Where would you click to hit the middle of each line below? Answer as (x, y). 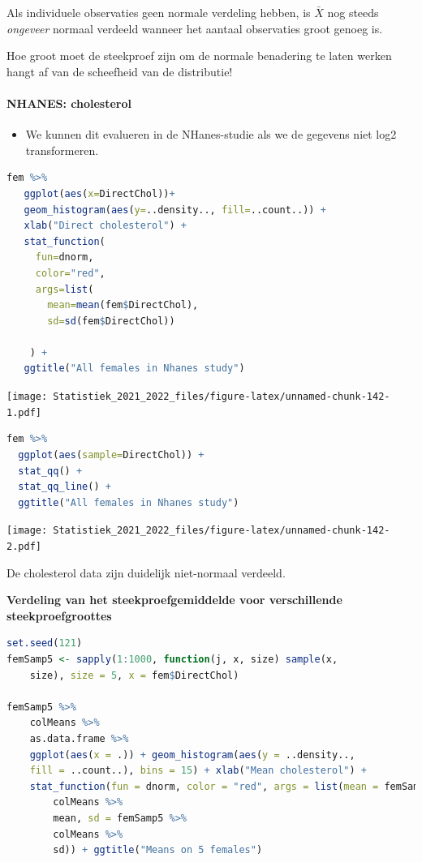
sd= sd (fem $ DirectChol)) (111, 321)
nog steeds (353, 12)
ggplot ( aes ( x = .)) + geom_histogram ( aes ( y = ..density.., (192, 755)
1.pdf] (24, 412)
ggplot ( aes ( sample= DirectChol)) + (111, 455)
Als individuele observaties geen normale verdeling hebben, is (159, 12)
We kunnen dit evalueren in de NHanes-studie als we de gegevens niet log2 (211, 134)
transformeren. (62, 150)
